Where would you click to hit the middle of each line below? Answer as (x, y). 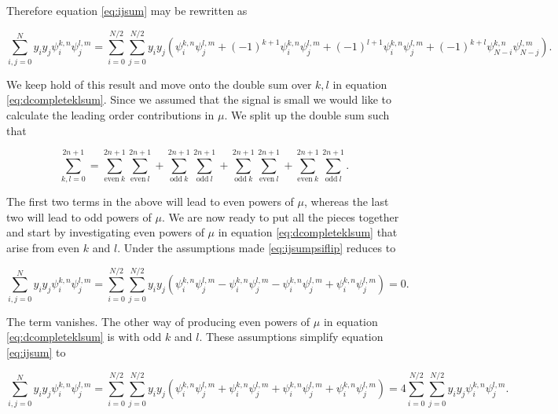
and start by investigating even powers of (105, 232)
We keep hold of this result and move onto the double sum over (159, 84)
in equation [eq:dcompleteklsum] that (308, 232)
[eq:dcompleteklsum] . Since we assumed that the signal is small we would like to (199, 99)
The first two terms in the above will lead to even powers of (150, 202)
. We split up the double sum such (307, 114)
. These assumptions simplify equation (291, 337)
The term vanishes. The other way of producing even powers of (158, 321)
